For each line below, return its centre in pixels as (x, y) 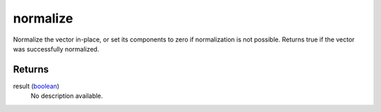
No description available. (67, 96)
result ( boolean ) (36, 86)
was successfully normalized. (56, 49)
